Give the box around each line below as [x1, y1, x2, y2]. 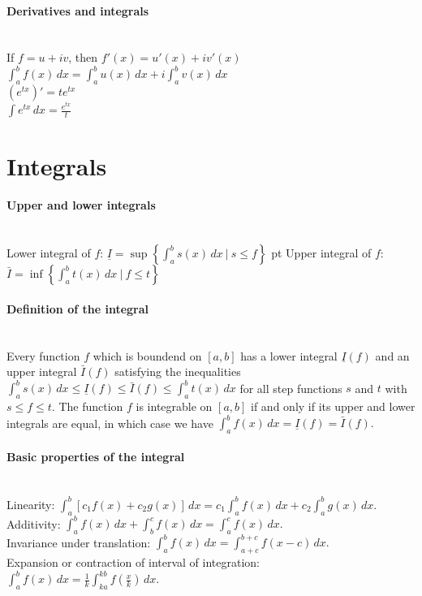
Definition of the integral [6, 300, 149, 317]
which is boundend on [93, 347, 202, 364]
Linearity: [6, 495, 55, 512]
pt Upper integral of [271, 244, 372, 261]
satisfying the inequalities [114, 363, 241, 380]
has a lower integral [240, 347, 338, 364]
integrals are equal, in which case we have [6, 414, 213, 431]
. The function [51, 397, 123, 414]
